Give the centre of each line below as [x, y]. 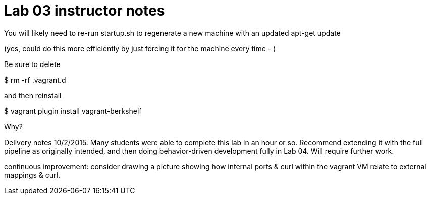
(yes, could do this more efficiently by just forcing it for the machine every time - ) [140, 48]
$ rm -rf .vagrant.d [35, 80]
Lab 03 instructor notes [85, 11]
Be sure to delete [32, 64]
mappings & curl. [32, 175]
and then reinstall [33, 95]
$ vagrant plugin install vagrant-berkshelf [73, 111]
